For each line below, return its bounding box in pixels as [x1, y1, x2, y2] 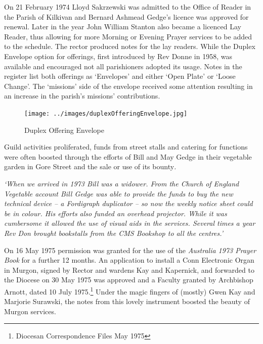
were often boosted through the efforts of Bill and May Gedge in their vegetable [4, 151, 252, 162]
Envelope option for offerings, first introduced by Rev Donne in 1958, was [4, 51, 232, 61]
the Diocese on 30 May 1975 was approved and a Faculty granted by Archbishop [4, 274, 253, 285]
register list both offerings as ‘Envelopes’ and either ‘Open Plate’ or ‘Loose [4, 71, 236, 81]
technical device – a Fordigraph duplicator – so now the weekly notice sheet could [4, 198, 253, 209]
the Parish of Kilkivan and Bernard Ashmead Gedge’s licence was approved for [4, 11, 249, 22]
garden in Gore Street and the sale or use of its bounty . [4, 161, 177, 172]
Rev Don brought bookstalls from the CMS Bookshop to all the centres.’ [4, 227, 224, 238]
